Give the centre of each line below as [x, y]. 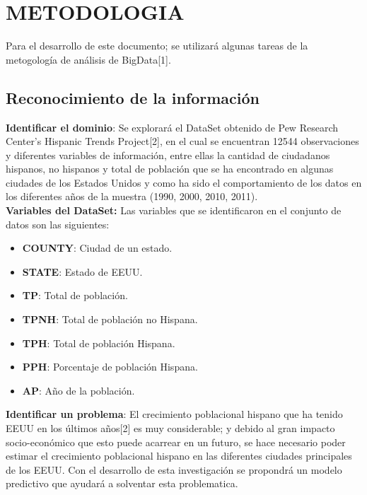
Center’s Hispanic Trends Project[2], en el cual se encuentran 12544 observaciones [182, 141]
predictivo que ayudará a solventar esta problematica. [122, 483]
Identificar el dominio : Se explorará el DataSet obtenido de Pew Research [172, 127]
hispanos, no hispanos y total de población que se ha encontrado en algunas [170, 169]
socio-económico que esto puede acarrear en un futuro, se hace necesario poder [176, 442]
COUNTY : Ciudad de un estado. [97, 248]
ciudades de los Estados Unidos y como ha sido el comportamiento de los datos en [184, 182]
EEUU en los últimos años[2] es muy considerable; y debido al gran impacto [170, 428]
